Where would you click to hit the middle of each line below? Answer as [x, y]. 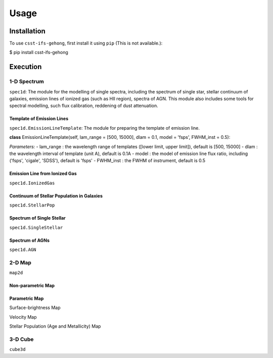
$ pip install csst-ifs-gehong [39, 53]
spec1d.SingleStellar [36, 227]
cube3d [17, 349]
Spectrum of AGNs [30, 240]
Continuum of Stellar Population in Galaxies [56, 196]
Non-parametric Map [32, 286]
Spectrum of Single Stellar [37, 218]
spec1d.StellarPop [32, 205]
